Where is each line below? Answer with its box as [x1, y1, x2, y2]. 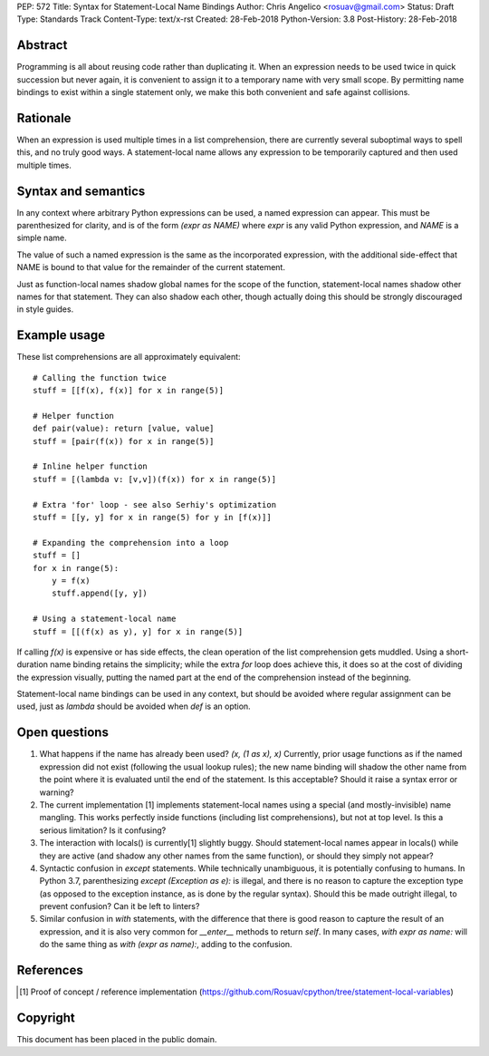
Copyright [16, 1010, 76, 1025]
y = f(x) [51, 576, 91, 586]
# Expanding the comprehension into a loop [33, 538, 229, 547]
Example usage [16, 327, 106, 344]
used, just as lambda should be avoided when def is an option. [16, 701, 251, 712]
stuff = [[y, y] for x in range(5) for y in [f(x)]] [33, 512, 272, 522]
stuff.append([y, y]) [51, 588, 149, 598]
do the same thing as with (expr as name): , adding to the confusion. [39, 939, 293, 950]
